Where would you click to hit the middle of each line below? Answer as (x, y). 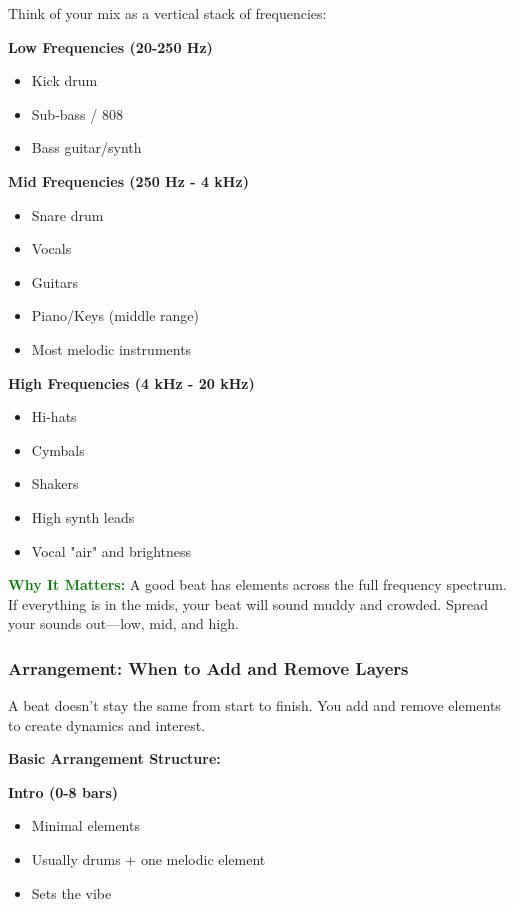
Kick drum (64, 80)
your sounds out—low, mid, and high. (123, 623)
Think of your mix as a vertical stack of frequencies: (167, 13)
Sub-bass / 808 (77, 113)
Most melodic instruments (111, 348)
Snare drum (67, 214)
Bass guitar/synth (86, 147)
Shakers (55, 483)
